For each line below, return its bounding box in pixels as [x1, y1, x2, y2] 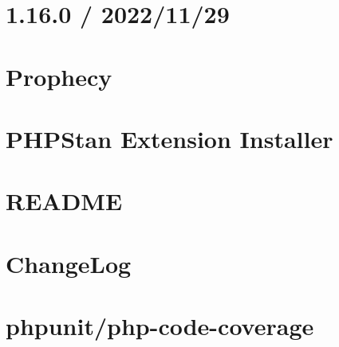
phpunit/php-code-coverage [6, 310, 314, 342]
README [6, 185, 123, 217]
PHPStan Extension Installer [6, 122, 333, 154]
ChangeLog [6, 247, 132, 279]
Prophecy [6, 60, 112, 92]
